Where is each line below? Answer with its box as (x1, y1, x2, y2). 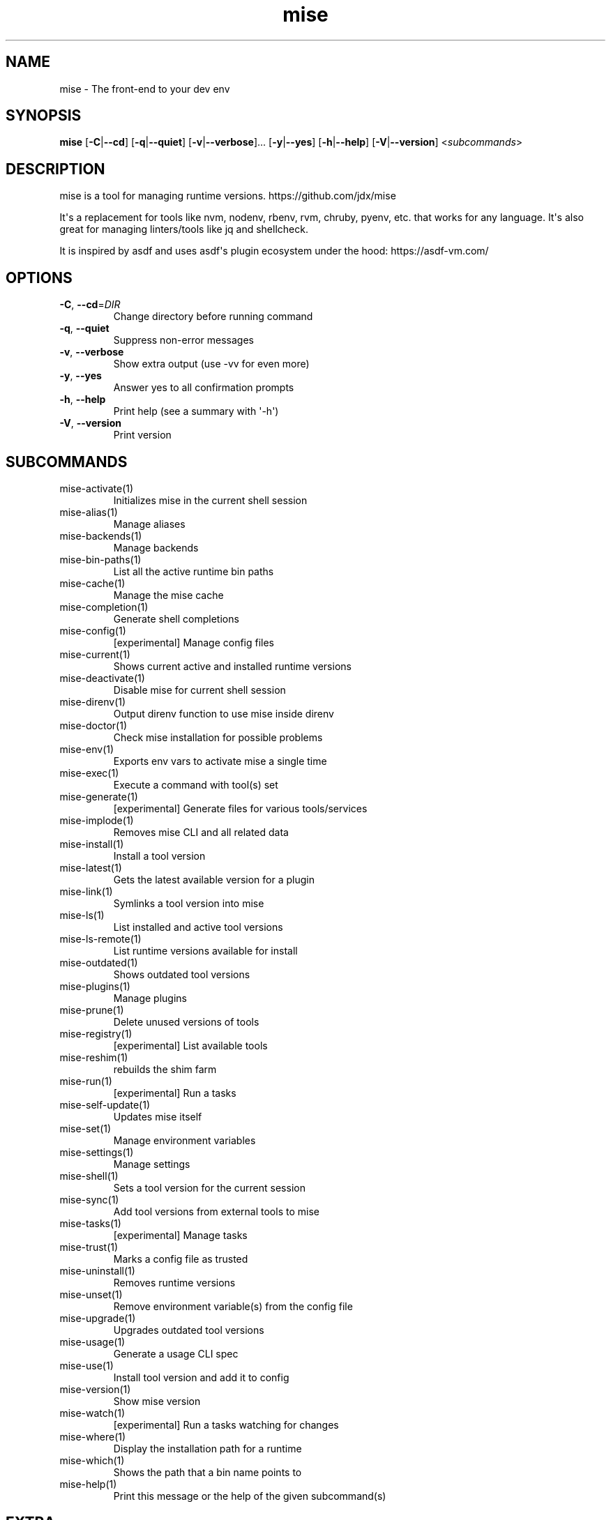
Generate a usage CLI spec (113, 1347, 239, 1360)
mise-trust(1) (59, 1240, 119, 1253)
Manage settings (113, 1157, 190, 1170)
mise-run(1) (59, 1074, 112, 1087)
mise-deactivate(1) (59, 671, 145, 684)
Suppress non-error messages (113, 334, 254, 347)
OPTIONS (6, 268, 73, 287)
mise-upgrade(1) (59, 1312, 136, 1324)
